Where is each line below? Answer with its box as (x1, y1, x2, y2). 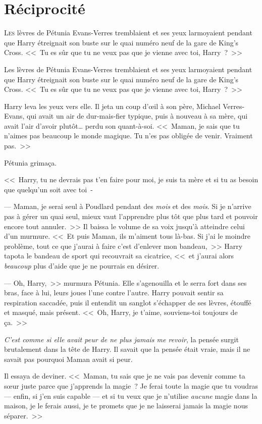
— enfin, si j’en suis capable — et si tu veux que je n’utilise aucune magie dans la (4, 390, 257, 401)
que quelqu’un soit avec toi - (4, 184, 93, 194)
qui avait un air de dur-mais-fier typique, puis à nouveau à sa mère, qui (26, 111, 248, 121)
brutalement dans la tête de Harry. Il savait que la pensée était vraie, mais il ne (4, 344, 250, 354)
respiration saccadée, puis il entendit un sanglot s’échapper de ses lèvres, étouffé (4, 297, 251, 307)
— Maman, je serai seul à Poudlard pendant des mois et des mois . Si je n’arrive (4, 201, 251, 211)
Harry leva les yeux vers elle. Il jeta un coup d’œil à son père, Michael (4, 100, 221, 111)
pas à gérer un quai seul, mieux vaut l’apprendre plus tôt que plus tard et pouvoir (4, 211, 258, 222)
